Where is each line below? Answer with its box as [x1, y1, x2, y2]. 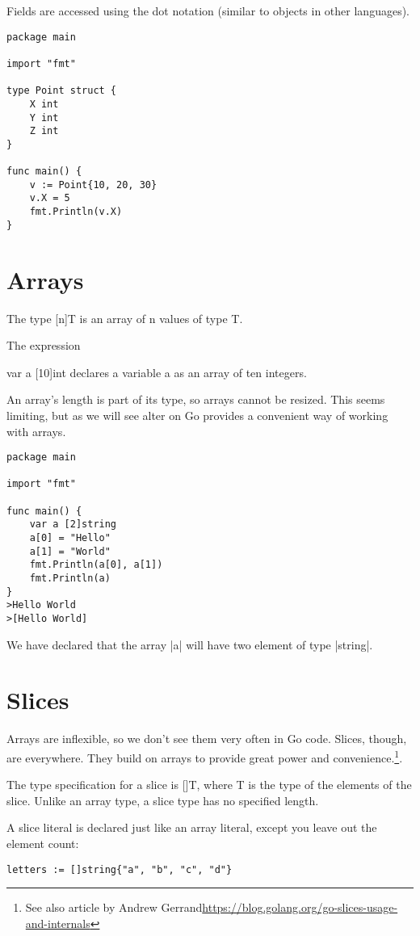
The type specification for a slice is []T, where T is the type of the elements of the [6, 776, 412, 793]
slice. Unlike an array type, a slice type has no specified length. [6, 791, 319, 808]
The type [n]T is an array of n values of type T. [6, 309, 243, 326]
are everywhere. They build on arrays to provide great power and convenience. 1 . [6, 746, 403, 766]
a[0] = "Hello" [29, 532, 111, 544]
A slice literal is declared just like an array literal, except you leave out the [6, 819, 377, 836]
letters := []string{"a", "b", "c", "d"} [6, 863, 233, 875]
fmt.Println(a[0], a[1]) [29, 559, 163, 571]
